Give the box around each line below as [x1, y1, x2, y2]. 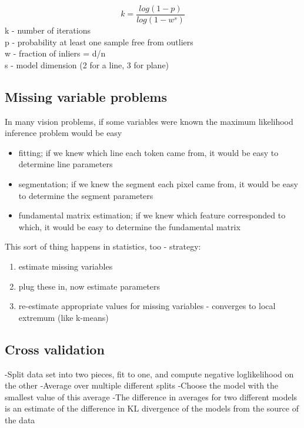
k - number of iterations [5, 24, 91, 37]
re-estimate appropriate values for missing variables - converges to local [18, 300, 276, 312]
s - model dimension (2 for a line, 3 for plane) [5, 58, 169, 71]
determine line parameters [18, 158, 113, 170]
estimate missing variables [18, 260, 113, 272]
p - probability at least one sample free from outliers [5, 35, 193, 48]
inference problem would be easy [5, 127, 122, 139]
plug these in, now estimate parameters [18, 280, 161, 292]
